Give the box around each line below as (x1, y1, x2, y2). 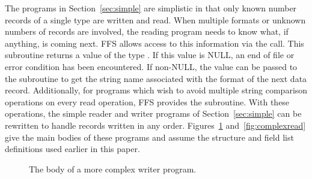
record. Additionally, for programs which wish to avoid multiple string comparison (5, 84, 308, 96)
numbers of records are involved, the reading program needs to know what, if (5, 25, 289, 38)
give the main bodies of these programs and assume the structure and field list (5, 131, 294, 143)
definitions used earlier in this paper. (5, 142, 140, 155)
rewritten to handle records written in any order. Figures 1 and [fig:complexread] (5, 119, 306, 131)
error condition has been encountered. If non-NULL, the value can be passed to (5, 60, 298, 72)
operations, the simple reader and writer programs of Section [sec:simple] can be (5, 107, 302, 120)
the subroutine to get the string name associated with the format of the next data (5, 72, 307, 84)
